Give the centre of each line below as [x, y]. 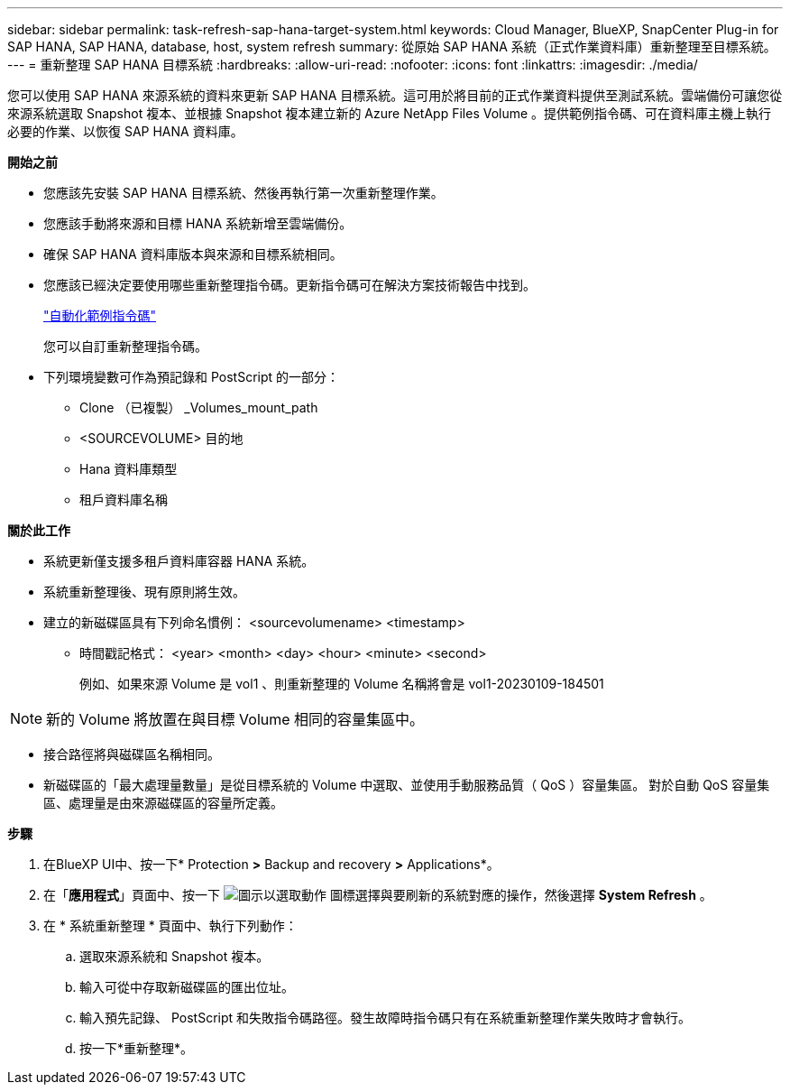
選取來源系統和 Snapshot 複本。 [175, 956]
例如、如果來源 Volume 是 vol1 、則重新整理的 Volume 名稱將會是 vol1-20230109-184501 [342, 684]
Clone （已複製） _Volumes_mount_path [199, 407]
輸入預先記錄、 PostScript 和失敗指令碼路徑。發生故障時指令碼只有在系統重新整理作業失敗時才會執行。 [386, 1018]
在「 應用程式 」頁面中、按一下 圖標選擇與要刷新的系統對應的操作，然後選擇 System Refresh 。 [378, 895]
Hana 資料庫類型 [129, 469]
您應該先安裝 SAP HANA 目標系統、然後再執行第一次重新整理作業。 [243, 193]
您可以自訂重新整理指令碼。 [125, 346]
